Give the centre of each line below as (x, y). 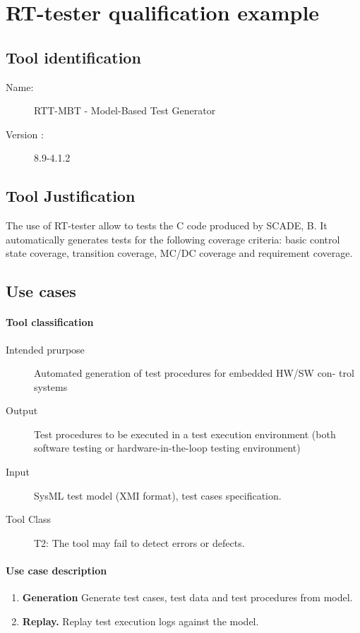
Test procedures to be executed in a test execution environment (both (185, 434)
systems (51, 386)
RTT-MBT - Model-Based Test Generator (125, 110)
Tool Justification (71, 196)
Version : (25, 134)
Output (22, 410)
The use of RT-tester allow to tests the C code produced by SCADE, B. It (167, 225)
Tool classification (50, 322)
